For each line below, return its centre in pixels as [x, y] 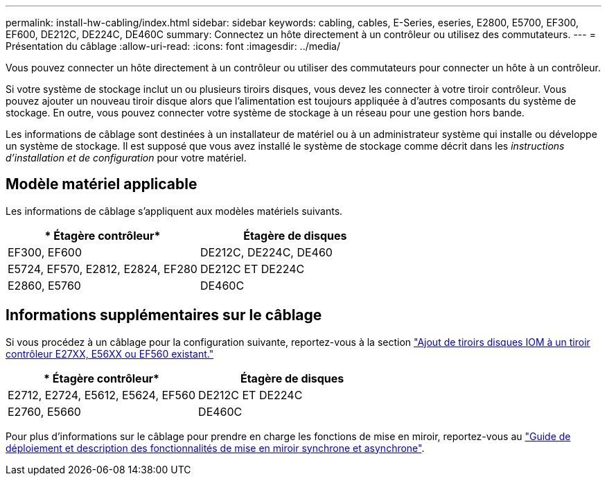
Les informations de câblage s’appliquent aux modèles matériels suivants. [174, 211]
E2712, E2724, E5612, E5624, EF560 [102, 395]
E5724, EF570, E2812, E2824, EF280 [103, 269]
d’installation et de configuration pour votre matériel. [126, 158]
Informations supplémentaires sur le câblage [164, 315]
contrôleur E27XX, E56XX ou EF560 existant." [110, 353]
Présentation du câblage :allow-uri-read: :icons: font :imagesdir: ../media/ [173, 46]
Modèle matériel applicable [102, 184]
